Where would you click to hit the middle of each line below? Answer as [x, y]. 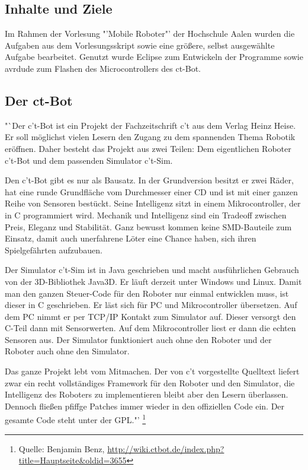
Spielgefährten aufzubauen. [54, 250]
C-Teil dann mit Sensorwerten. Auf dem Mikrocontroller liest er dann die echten [150, 328]
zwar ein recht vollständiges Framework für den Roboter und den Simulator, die [150, 382]
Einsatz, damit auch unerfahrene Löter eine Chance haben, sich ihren [131, 238]
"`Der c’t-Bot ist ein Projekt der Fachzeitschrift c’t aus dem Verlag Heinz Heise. [150, 125]
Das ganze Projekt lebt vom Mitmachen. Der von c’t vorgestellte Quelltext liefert [152, 371]
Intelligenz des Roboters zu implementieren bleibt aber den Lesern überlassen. [147, 394]
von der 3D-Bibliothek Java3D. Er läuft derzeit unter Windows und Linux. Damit [153, 281]
